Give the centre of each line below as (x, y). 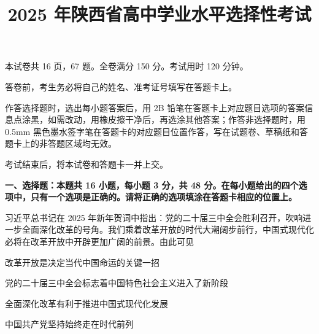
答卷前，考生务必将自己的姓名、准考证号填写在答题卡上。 (121, 86)
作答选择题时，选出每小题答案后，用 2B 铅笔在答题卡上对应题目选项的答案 (155, 107)
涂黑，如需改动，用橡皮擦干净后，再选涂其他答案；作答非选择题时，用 (163, 119)
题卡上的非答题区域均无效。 (61, 143)
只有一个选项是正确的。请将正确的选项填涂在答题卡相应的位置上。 (163, 197)
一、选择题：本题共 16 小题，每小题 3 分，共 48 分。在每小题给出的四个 (152, 184)
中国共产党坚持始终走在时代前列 (69, 324)
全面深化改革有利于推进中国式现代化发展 (86, 303)
